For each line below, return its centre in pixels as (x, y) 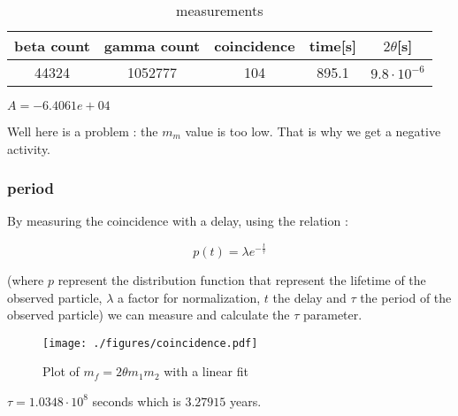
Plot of (61, 371)
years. (245, 401)
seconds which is (137, 401)
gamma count (152, 46)
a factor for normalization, (189, 297)
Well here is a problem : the (83, 131)
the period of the (406, 297)
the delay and (309, 297)
